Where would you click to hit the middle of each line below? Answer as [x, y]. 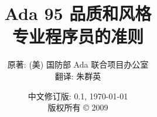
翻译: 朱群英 [78, 76]
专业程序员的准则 [78, 36]
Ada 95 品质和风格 [78, 13]
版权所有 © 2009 [78, 107]
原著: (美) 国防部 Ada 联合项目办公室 [78, 64]
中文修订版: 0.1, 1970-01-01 [78, 96]
